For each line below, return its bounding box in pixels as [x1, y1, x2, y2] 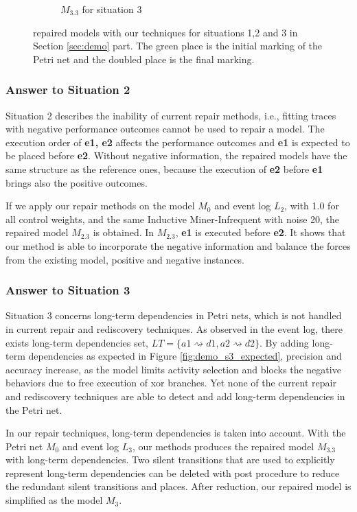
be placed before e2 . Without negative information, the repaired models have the [5, 148, 347, 163]
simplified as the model [5, 493, 103, 507]
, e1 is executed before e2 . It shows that [175, 225, 346, 240]
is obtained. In [93, 225, 154, 240]
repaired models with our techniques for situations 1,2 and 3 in [33, 25, 298, 39]
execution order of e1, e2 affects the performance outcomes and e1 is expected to [5, 135, 350, 149]
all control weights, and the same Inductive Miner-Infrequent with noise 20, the [5, 211, 340, 226]
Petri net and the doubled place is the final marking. [33, 51, 255, 66]
